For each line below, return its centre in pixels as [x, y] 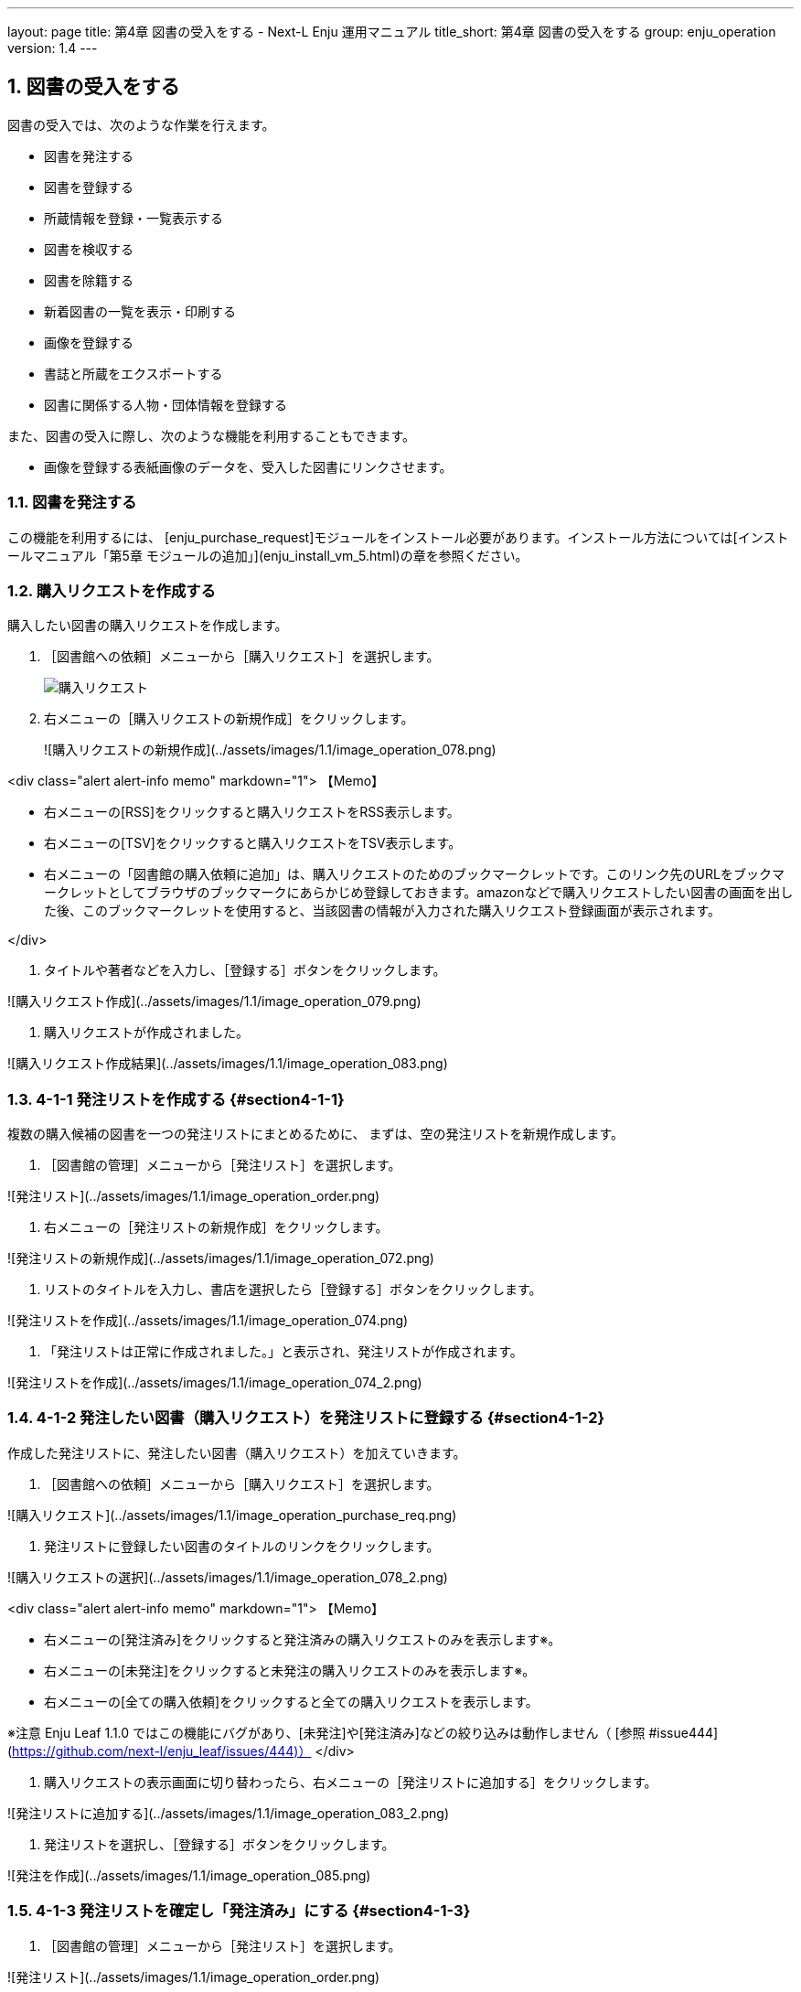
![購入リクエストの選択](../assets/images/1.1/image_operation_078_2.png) [228, 1577]
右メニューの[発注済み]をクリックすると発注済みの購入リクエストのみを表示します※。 [303, 1639]
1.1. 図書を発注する [72, 503]
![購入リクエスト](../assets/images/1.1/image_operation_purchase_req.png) [232, 1515]
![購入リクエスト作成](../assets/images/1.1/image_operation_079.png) [214, 1001]
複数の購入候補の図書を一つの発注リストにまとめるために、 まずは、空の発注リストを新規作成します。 [316, 1134]
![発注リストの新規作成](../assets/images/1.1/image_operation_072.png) [221, 1258]
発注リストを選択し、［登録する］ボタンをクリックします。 [219, 1844]
